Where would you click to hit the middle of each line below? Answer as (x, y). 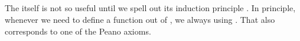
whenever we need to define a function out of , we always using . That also (140, 19)
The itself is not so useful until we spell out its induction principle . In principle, (150, 8)
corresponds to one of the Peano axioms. (78, 31)
